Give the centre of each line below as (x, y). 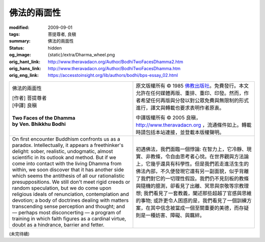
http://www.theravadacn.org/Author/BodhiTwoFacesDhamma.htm (114, 68)
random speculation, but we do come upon (62, 188)
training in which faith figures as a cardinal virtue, (69, 218)
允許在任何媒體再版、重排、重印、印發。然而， (190, 93)
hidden (55, 48)
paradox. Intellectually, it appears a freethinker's (68, 145)
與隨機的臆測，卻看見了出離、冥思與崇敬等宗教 (190, 186)
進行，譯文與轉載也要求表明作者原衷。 (180, 108)
